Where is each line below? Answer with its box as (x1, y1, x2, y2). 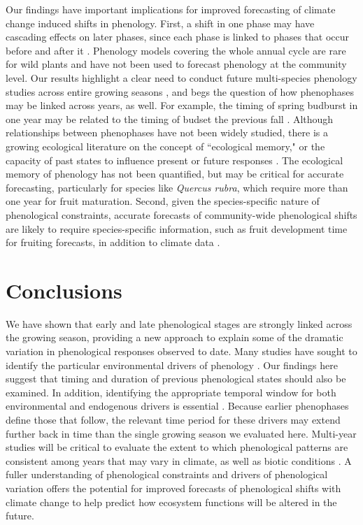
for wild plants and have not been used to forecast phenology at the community (6, 57, 347, 71)
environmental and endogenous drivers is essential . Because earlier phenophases (6, 398, 349, 413)
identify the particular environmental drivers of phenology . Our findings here (6, 357, 338, 372)
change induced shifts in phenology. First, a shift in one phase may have (6, 15, 315, 30)
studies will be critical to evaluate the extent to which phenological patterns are (6, 440, 348, 454)
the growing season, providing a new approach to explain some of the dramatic (6, 330, 343, 345)
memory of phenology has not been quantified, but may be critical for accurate (6, 166, 344, 181)
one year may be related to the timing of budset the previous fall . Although (6, 111, 334, 126)
